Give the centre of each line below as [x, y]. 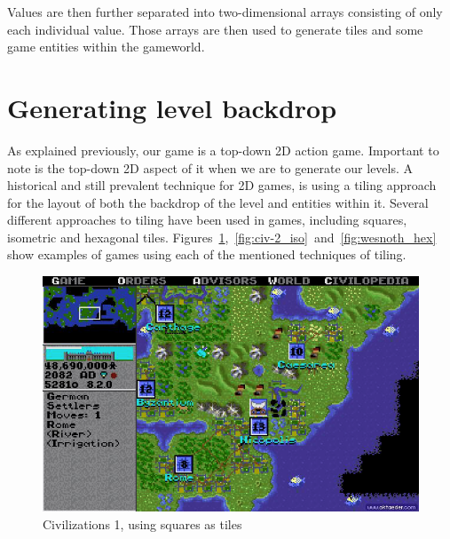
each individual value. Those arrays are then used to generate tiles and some [215, 29]
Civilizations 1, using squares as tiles [142, 523]
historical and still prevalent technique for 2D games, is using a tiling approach [222, 185]
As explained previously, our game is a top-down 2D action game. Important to [223, 150]
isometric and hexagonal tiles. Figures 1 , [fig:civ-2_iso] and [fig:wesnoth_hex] [222, 237]
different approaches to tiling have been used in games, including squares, [207, 220]
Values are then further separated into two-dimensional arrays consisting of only [225, 12]
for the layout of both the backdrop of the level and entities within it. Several [218, 202]
